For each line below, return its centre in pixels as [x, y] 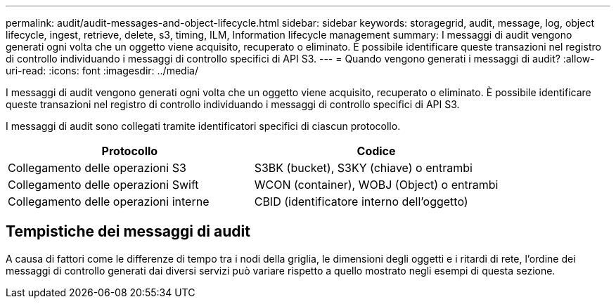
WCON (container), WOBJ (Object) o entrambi [376, 185]
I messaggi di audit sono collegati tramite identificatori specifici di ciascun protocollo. [203, 126]
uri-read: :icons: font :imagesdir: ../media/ [102, 71]
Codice [376, 151]
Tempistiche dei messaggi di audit [128, 232]
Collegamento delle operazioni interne [109, 201]
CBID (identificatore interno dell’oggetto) [361, 201]
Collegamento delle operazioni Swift [103, 185]
